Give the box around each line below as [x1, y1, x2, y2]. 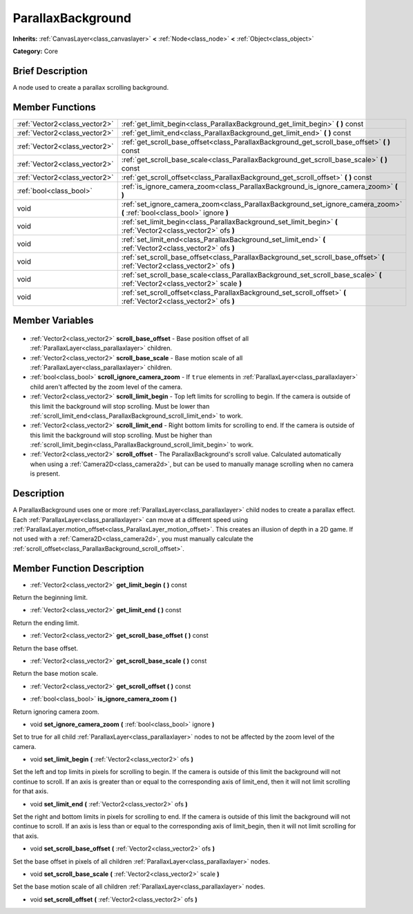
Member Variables [12, 315, 94, 327]
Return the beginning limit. [12, 594, 88, 601]
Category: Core [12, 47, 59, 55]
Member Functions [12, 101, 96, 113]
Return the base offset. [12, 644, 79, 652]
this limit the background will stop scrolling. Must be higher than [30, 431, 213, 439]
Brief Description [12, 65, 88, 77]
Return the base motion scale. [12, 670, 98, 678]
